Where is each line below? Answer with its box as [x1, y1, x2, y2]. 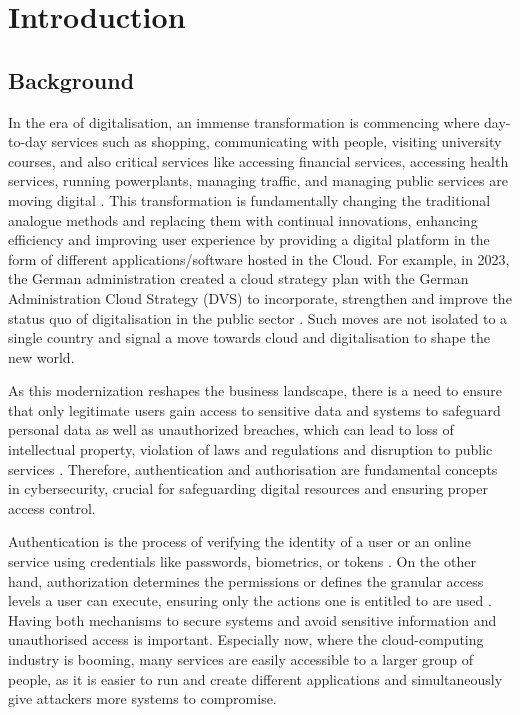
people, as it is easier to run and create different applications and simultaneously [8, 668, 503, 689]
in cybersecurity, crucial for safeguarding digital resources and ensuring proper [8, 478, 488, 499]
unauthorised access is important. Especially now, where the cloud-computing [8, 629, 484, 650]
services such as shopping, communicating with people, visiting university [51, 131, 502, 152]
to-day [8, 131, 47, 152]
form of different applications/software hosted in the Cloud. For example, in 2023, [8, 248, 510, 269]
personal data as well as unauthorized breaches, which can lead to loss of [8, 419, 454, 440]
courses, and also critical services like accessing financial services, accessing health [8, 150, 509, 171]
